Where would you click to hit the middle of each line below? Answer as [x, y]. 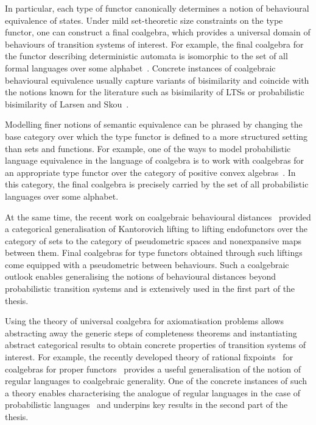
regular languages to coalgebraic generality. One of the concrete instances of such [156, 381]
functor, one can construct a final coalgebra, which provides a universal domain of [158, 32]
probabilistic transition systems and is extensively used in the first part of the [150, 289]
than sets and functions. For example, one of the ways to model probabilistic [148, 148]
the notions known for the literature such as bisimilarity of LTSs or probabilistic [155, 92]
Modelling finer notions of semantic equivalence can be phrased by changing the [154, 124]
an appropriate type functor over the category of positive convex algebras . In [150, 172]
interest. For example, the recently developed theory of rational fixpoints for [149, 357]
